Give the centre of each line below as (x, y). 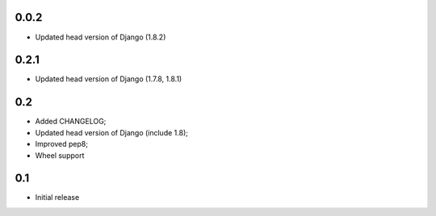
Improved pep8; (62, 144)
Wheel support (60, 155)
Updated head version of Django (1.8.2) (101, 37)
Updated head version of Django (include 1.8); (112, 132)
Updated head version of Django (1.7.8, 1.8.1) (109, 79)
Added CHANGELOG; (71, 122)
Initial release (57, 197)
